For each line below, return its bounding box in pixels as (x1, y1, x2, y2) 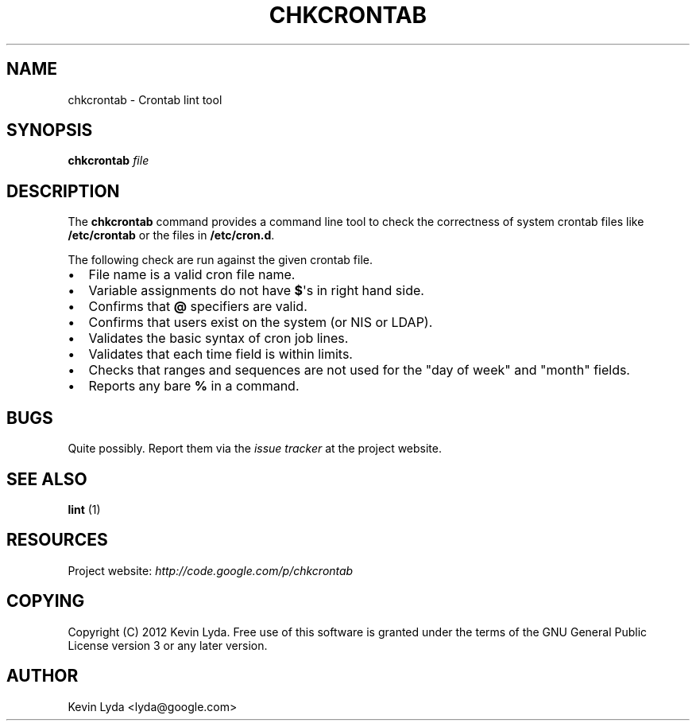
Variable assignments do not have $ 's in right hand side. (88, 282, 424, 299)
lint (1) (68, 502, 101, 516)
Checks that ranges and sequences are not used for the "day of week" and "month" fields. (88, 362, 630, 379)
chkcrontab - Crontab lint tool (68, 92, 222, 107)
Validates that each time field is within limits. (88, 346, 353, 363)
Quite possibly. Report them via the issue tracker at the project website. (68, 441, 443, 456)
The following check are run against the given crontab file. (68, 253, 373, 267)
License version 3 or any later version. (68, 638, 268, 652)
